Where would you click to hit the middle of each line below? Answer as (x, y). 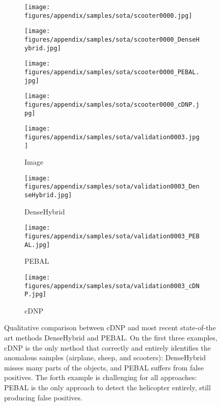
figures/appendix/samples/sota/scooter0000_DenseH (112, 39)
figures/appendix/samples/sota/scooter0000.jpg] (108, 15)
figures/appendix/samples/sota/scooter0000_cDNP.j (112, 104)
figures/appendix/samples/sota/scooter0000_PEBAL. (112, 72)
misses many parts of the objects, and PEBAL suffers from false (104, 367)
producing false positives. (43, 397)
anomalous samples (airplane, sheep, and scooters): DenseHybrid (105, 357)
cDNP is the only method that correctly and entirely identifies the (107, 347)
